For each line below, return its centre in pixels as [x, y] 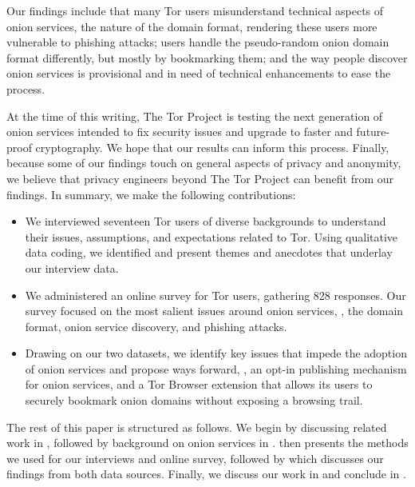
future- [373, 132]
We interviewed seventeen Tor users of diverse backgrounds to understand [206, 221]
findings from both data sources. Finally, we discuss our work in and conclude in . [206, 474]
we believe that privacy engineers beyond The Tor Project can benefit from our [200, 178]
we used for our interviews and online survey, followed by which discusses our [195, 458]
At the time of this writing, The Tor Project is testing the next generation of [195, 116]
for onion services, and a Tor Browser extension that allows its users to [199, 384]
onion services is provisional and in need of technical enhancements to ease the [199, 73]
